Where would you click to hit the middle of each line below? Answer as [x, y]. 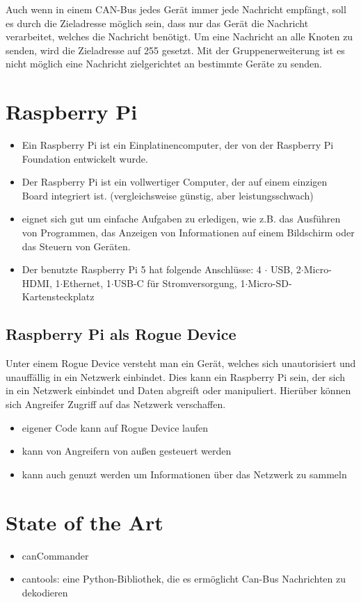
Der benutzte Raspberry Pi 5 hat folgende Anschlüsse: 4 [142, 269]
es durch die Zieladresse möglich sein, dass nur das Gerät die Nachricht [157, 23]
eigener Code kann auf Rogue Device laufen [115, 427]
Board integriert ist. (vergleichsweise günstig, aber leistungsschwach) [168, 195]
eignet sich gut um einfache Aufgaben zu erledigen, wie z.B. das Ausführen [181, 219]
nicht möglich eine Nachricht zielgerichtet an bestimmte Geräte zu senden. [164, 64]
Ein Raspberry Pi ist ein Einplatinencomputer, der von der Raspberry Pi [178, 145]
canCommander [55, 555]
